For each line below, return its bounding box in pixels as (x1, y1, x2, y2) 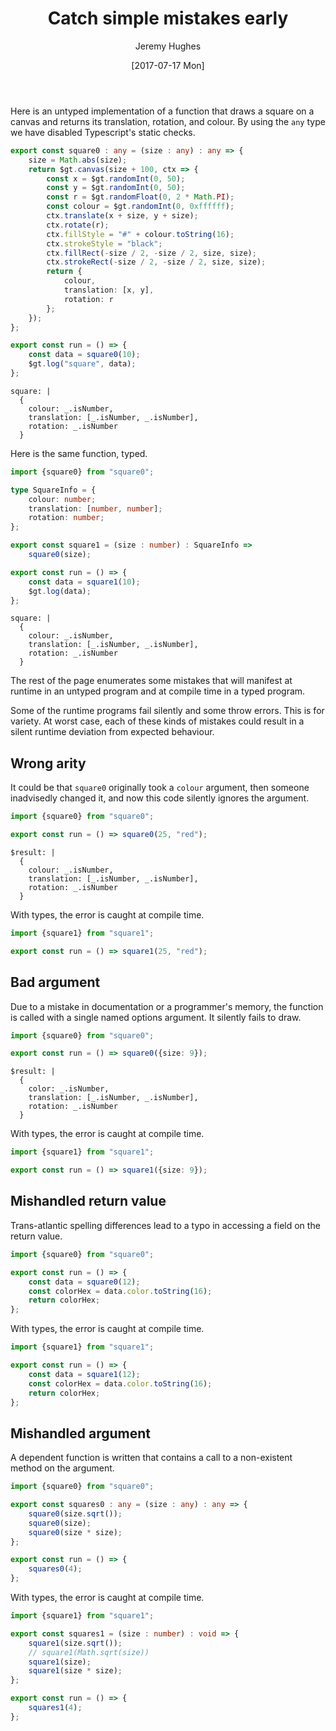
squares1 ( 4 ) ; (28, 1703, 83, 1713)
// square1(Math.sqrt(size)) (28, 1647, 150, 1657)
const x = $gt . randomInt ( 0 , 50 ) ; (46, 173, 186, 184)
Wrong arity (10, 755, 87, 772)
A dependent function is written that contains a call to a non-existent (10, 1452, 293, 1464)
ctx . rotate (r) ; (46, 220, 110, 230)
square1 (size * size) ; (28, 1666, 123, 1676)
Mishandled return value (10, 1193, 167, 1210)
